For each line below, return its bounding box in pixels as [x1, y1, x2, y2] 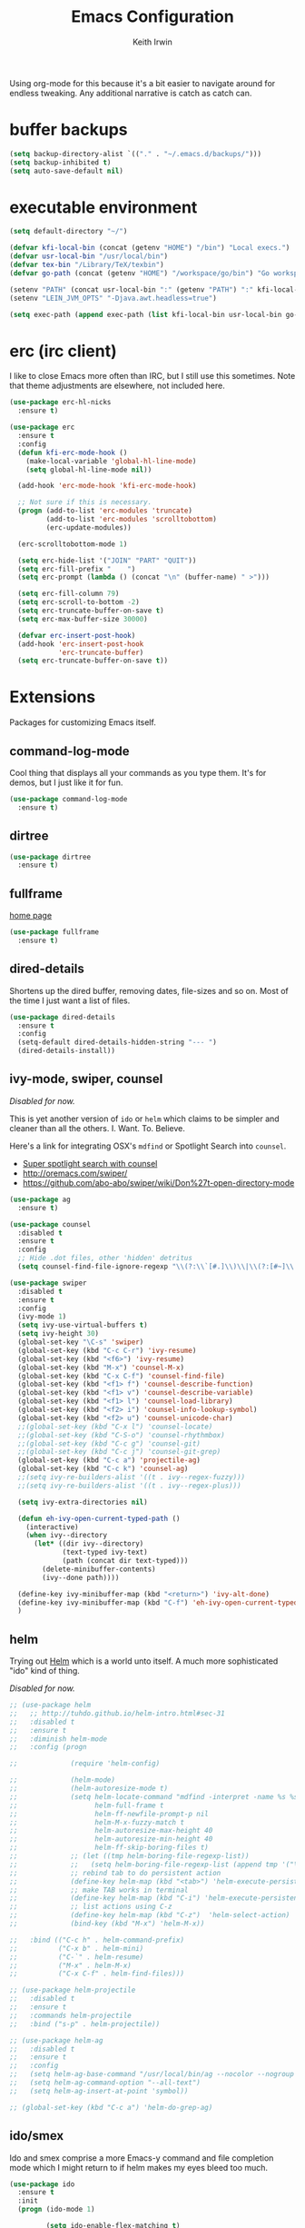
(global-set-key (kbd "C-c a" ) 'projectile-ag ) [17, 1456, 202, 1465]
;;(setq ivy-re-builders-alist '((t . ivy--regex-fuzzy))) [17, 1473, 246, 1482]
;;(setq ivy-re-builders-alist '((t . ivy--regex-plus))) [17, 1481, 242, 1490]
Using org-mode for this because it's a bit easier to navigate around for [9, 77, 276, 88]
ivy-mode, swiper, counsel [9, 1071, 163, 1087]
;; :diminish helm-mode [9, 1734, 107, 1744]
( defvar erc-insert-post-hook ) [17, 631, 136, 640]
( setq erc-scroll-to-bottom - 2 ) [17, 598, 141, 607]
